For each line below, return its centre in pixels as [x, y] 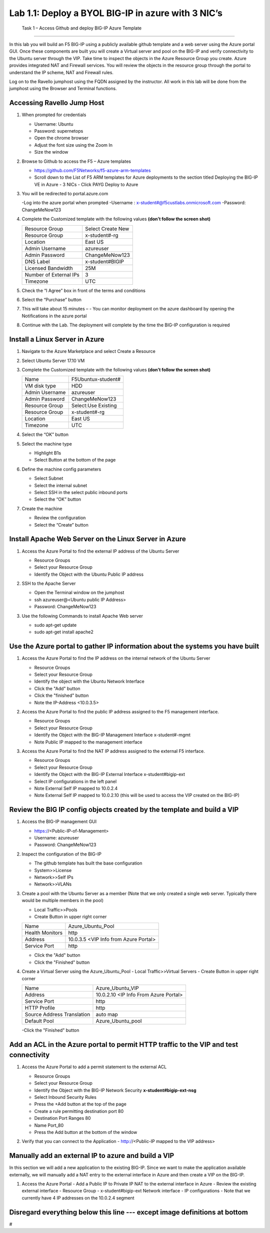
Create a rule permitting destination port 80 [79, 1111]
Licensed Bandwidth [49, 268]
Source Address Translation [57, 1014]
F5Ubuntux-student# [96, 379]
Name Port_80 [49, 1125]
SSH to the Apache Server [49, 584]
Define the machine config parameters [61, 469]
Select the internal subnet [61, 485]
